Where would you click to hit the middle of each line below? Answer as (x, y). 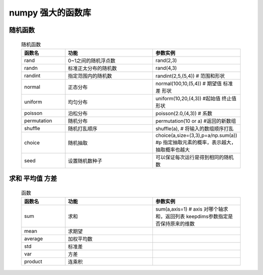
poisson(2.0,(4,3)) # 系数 (184, 113)
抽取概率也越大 (173, 150)
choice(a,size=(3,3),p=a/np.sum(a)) (197, 135)
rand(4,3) (166, 68)
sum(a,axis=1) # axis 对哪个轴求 (192, 209)
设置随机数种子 (85, 161)
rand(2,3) (166, 60)
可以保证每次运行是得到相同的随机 (195, 157)
